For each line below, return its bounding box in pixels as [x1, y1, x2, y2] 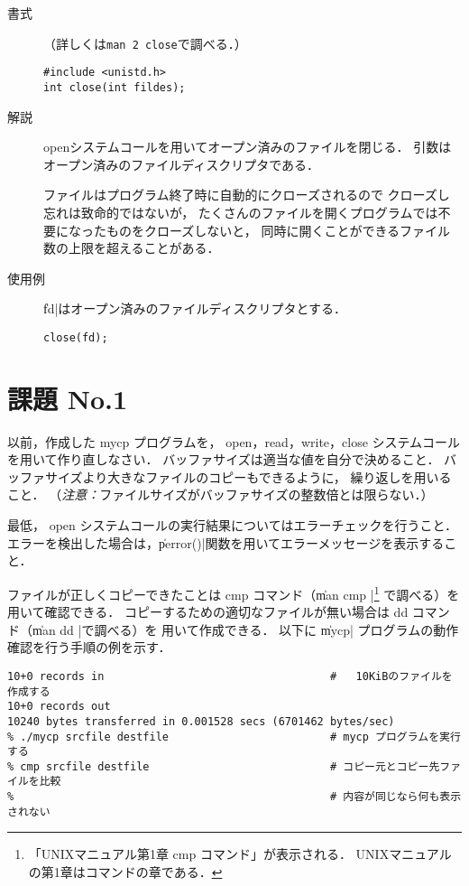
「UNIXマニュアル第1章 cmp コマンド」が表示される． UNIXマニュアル [28, 844, 452, 863]
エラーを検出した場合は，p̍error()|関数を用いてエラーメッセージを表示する [7, 533, 445, 552]
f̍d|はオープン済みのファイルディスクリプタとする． [43, 299, 347, 318]
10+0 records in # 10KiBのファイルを [7, 669, 453, 683]
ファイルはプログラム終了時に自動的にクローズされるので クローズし [43, 185, 450, 204]
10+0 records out [7, 700, 111, 713]
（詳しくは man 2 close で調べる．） [43, 33, 247, 52]
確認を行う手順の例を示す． [7, 638, 171, 657]
